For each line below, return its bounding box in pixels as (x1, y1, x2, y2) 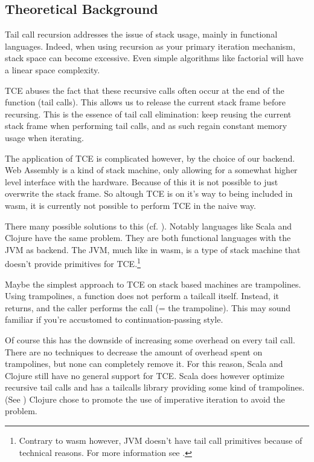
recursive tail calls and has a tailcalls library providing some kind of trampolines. (5, 381, 305, 394)
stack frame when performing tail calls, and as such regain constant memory (5, 119, 287, 132)
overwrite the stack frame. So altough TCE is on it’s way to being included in (5, 187, 293, 200)
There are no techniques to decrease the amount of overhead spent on (5, 345, 263, 358)
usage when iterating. (5, 131, 84, 144)
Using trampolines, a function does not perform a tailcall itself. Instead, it (5, 289, 279, 302)
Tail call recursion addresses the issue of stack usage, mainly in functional (5, 28, 278, 41)
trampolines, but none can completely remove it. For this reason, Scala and (5, 357, 283, 370)
